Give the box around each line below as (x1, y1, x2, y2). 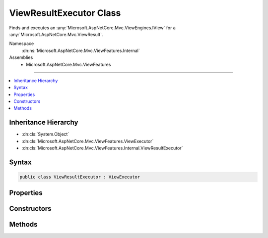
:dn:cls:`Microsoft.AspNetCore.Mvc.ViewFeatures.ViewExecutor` (21, 138, 154, 144)
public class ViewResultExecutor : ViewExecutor (19, 174, 140, 180)
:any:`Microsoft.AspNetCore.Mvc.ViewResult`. (9, 31, 103, 37)
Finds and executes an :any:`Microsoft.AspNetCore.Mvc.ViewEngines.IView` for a (9, 25, 176, 31)
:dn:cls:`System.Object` (21, 131, 69, 137)
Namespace (9, 41, 34, 47)
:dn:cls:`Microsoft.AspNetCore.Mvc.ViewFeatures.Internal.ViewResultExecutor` (21, 145, 183, 151)
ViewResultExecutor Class (9, 7, 121, 18)
